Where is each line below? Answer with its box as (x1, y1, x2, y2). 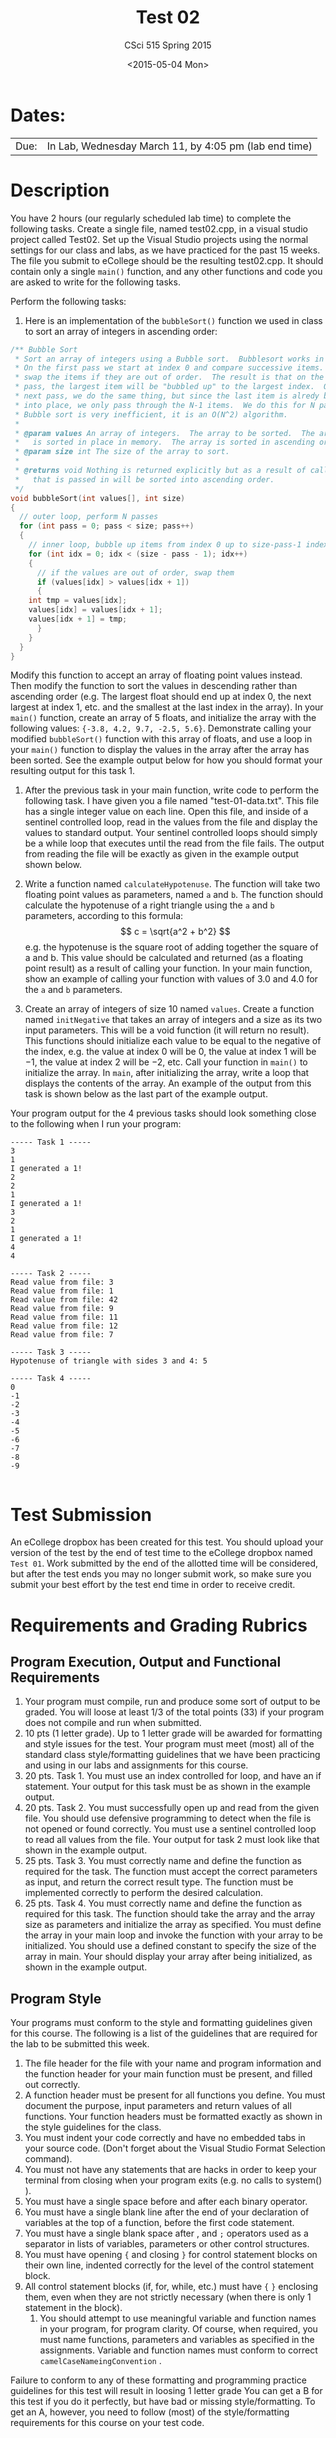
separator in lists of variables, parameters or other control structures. (24, 2238, 310, 2250)
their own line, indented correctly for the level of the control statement (24, 2259, 315, 2271)
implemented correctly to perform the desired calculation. (24, 1887, 263, 1899)
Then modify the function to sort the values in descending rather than (10, 680, 298, 692)
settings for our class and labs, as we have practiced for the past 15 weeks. (10, 244, 321, 256)
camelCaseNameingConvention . (39, 2355, 162, 2367)
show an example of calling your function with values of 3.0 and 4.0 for (24, 973, 318, 985)
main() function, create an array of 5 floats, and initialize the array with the (10, 712, 317, 724)
